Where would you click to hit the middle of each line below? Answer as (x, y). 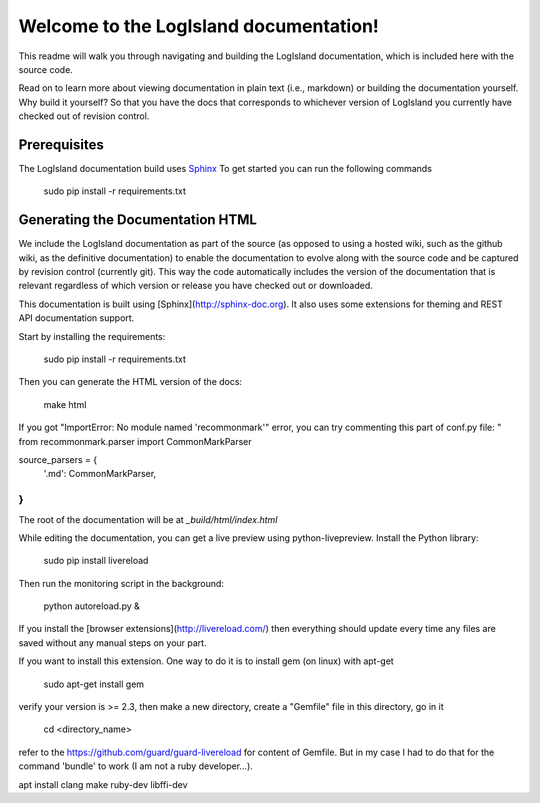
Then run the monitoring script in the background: (121, 583)
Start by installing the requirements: (92, 336)
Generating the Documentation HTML (137, 220)
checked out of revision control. (84, 116)
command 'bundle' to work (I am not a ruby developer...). (136, 766)
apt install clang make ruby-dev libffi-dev (103, 784)
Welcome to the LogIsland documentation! (199, 26)
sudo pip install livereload (96, 561)
